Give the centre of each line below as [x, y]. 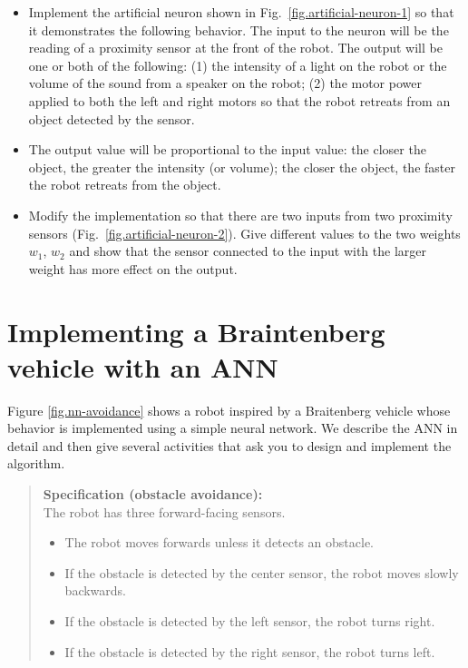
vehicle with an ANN [143, 366]
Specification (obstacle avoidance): [153, 494]
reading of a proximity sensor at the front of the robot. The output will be [235, 48]
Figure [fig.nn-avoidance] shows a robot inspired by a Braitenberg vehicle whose [229, 410]
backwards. [95, 590]
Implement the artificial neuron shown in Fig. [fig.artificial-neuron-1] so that [241, 12]
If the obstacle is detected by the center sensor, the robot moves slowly [262, 572]
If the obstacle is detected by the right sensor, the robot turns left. [250, 651]
